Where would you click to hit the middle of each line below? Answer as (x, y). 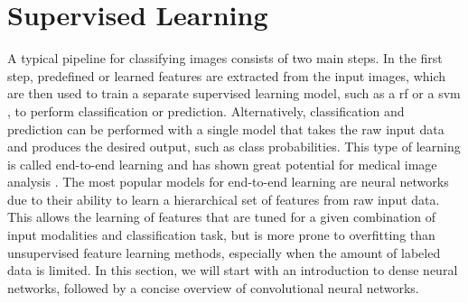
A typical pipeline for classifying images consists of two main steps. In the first (225, 58)
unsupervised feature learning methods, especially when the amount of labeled (224, 252)
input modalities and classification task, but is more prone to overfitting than (221, 235)
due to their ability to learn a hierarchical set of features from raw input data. (224, 199)
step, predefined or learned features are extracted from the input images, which (227, 75)
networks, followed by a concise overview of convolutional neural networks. (213, 287)
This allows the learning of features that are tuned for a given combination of (222, 217)
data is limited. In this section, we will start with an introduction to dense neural (233, 270)
